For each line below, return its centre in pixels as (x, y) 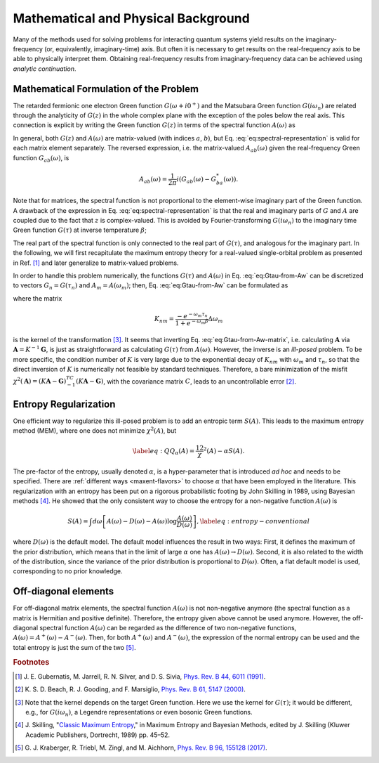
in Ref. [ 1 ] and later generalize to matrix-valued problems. (96, 263)
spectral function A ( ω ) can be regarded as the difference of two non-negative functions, (168, 628)
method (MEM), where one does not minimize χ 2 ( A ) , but (95, 430)
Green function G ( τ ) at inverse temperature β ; (80, 230)
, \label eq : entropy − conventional (253, 521)
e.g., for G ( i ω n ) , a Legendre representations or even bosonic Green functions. (139, 713)
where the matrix (38, 298)
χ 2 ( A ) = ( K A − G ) (40, 381)
